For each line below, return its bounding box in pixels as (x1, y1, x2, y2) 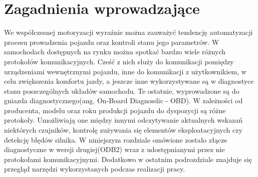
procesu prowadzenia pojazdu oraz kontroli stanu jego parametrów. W (4, 36, 219, 47)
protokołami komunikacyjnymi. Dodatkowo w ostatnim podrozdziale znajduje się (4, 154, 252, 164)
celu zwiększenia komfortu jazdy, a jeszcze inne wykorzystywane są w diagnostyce (4, 76, 254, 86)
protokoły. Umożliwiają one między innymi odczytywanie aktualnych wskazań (4, 115, 243, 125)
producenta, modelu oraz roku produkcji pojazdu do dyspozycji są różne (4, 105, 226, 115)
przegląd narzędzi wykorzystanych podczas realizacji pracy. (4, 164, 185, 174)
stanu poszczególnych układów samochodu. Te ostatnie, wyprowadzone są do (4, 85, 239, 96)
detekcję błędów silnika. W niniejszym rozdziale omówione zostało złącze (4, 134, 227, 145)
